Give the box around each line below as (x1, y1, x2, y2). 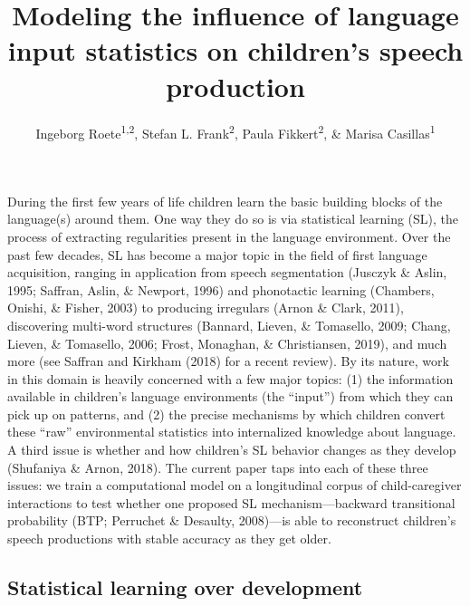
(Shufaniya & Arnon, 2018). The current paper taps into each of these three (7, 457, 428, 476)
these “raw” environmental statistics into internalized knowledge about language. (7, 422, 456, 441)
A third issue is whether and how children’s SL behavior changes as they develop (7, 440, 456, 459)
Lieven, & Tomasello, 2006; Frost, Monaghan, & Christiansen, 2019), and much (7, 333, 447, 352)
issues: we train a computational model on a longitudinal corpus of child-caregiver (7, 476, 462, 495)
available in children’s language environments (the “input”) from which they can (7, 387, 454, 406)
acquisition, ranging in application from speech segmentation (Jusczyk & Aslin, (7, 263, 447, 282)
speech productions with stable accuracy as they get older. (7, 529, 331, 548)
